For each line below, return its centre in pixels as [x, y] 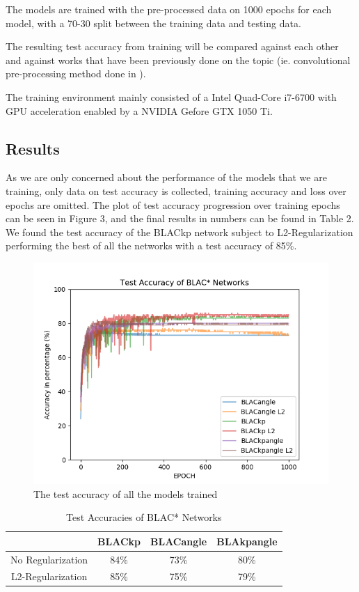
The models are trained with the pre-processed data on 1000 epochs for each [169, 9]
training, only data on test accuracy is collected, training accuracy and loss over [176, 190]
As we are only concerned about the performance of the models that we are [166, 177]
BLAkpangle [247, 541]
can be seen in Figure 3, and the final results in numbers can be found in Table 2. [180, 218]
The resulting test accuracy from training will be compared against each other [172, 46]
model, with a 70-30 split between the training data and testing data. [153, 23]
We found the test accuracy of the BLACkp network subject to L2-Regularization [179, 232]
